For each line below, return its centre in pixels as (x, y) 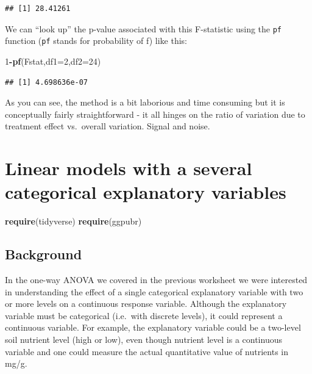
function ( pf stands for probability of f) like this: (96, 41)
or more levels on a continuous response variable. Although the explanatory (146, 304)
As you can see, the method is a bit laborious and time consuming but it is (145, 102)
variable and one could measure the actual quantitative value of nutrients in (147, 351)
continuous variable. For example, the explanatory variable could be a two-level (153, 327)
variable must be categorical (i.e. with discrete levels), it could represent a (144, 315)
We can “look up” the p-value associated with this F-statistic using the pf (144, 28)
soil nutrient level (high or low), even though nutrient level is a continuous (144, 339)
